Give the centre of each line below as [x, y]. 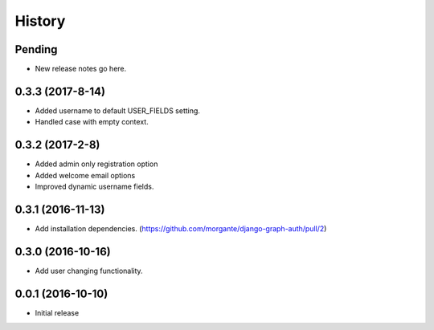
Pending [36, 49]
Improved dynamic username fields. [94, 187]
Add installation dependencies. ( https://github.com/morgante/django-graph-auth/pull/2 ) [181, 228]
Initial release [57, 312]
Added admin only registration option [96, 164]
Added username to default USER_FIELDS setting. [118, 110]
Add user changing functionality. [89, 271]
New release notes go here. [81, 69]
